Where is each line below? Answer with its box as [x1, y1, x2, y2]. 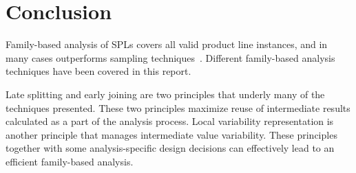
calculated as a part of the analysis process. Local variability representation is [6, 114, 334, 128]
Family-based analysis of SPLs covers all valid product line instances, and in [6, 37, 328, 51]
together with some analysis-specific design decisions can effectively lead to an [6, 141, 335, 155]
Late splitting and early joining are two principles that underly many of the [6, 86, 325, 101]
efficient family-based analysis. [6, 154, 134, 168]
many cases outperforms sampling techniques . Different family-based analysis [6, 50, 335, 65]
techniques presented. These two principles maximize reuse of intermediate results [6, 100, 350, 115]
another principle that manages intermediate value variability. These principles [6, 127, 337, 141]
